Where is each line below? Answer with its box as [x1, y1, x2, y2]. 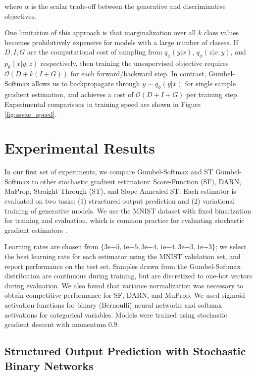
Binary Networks [4, 358, 94, 373]
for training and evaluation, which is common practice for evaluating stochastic [4, 215, 245, 225]
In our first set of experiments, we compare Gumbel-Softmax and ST [4, 166, 213, 177]
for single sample [185, 78, 236, 88]
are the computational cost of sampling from [27, 47, 162, 57]
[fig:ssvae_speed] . [4, 108, 57, 119]
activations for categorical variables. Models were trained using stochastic [4, 309, 227, 320]
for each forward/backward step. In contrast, [70, 68, 206, 78]
